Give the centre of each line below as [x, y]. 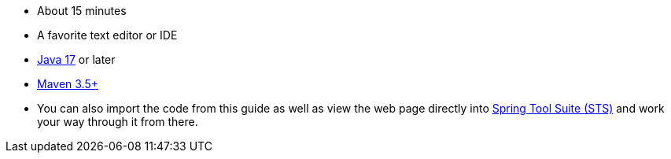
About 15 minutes [82, 11]
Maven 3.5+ [68, 84]
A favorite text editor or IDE [107, 35]
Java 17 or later [76, 59]
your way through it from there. [118, 122]
